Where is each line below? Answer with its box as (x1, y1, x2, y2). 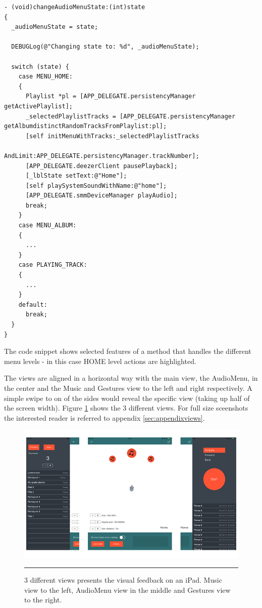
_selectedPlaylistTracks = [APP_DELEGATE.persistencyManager (25, 112, 236, 120)
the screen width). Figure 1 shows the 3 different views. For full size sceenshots (4, 402, 248, 413)
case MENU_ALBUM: (18, 222, 77, 229)
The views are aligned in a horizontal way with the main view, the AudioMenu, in (4, 373, 258, 383)
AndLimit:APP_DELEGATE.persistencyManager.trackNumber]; (4, 152, 199, 159)
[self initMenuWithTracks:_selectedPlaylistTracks (25, 132, 199, 140)
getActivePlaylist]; (4, 102, 73, 110)
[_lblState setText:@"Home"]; (25, 172, 127, 180)
